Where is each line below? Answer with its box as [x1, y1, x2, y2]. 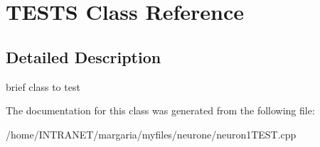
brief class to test [6, 79, 80, 94]
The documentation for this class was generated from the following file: [6, 103, 315, 118]
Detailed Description [6, 45, 161, 67]
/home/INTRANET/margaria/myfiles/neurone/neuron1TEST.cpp [6, 126, 297, 141]
